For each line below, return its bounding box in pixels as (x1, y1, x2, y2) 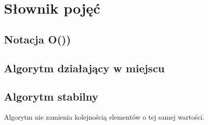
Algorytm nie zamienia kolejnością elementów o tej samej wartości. (4, 112, 205, 122)
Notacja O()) (4, 31, 71, 46)
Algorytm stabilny (4, 89, 99, 104)
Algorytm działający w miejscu (4, 60, 165, 75)
